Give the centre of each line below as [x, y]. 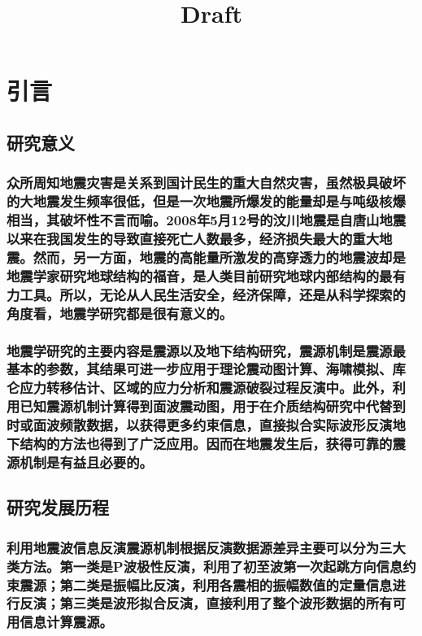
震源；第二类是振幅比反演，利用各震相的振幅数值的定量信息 [206, 584]
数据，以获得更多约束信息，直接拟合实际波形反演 [239, 425]
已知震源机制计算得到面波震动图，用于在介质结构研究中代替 [206, 406]
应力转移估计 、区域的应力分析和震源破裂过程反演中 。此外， [206, 388]
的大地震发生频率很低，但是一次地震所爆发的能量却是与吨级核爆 [206, 201]
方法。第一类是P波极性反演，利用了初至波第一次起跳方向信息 [211, 566]
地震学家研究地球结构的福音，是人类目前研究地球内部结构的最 [200, 275]
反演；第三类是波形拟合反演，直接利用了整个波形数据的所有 [206, 603]
